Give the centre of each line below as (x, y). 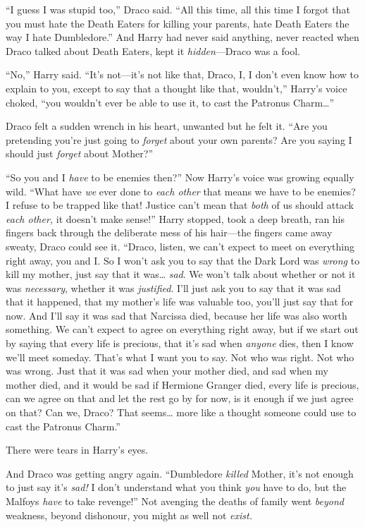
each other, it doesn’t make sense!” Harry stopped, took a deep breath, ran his (175, 218)
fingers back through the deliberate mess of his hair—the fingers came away (169, 232)
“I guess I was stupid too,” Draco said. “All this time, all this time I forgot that (178, 9)
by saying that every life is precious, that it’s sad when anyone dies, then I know (180, 343)
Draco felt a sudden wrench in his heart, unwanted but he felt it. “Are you (167, 126)
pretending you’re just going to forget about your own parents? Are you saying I (179, 139)
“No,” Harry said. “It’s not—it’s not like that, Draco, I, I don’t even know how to (182, 74)
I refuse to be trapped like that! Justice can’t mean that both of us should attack (180, 205)
